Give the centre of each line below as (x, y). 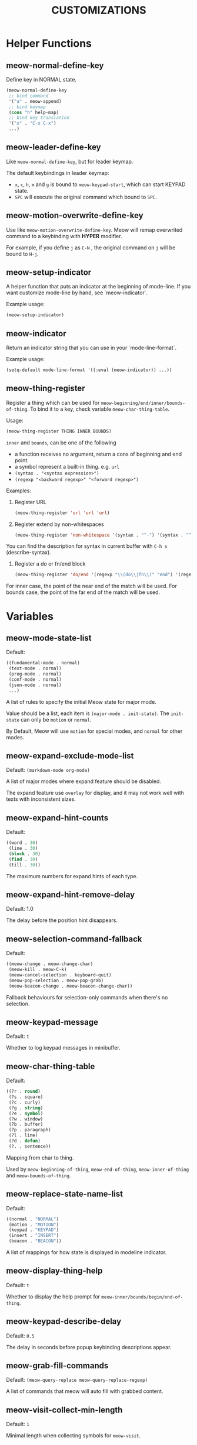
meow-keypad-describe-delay (64, 1321)
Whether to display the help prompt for (53, 1296)
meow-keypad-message (52, 1022)
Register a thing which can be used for (53, 402)
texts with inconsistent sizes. (41, 799)
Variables (30, 616)
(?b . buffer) (26, 1124)
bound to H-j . (23, 254)
